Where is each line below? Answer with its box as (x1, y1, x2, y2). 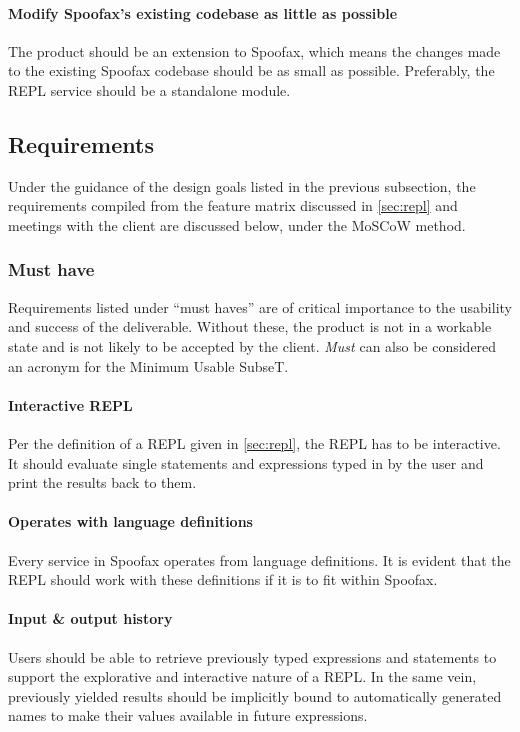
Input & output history (8, 608, 173, 629)
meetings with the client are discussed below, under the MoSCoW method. (8, 214, 466, 235)
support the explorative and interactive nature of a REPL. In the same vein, (8, 666, 477, 687)
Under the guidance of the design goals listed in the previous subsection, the (8, 175, 476, 196)
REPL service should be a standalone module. (8, 79, 291, 100)
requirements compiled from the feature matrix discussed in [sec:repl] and (8, 195, 458, 216)
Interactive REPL (8, 394, 133, 415)
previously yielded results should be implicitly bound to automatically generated (8, 685, 502, 706)
